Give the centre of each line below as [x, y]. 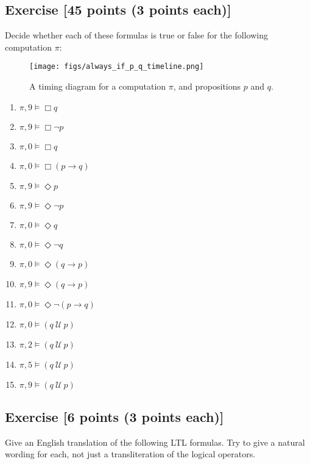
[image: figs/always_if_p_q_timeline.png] [117, 67]
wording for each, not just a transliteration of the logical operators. [130, 454]
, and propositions [207, 86]
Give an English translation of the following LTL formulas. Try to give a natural [155, 442]
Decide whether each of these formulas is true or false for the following [136, 35]
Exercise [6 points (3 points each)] [114, 417]
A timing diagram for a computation [98, 86]
